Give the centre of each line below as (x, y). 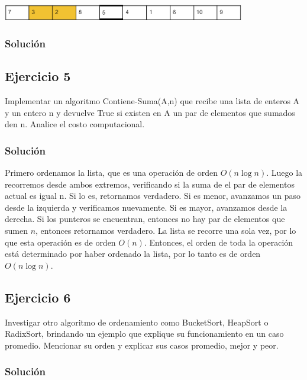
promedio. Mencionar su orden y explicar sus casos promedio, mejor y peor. (142, 345)
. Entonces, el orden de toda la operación (219, 242)
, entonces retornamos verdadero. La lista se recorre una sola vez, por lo (166, 231)
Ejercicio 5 (38, 76)
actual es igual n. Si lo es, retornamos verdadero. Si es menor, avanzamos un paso (153, 196)
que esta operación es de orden (60, 242)
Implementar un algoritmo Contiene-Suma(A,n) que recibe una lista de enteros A (152, 101)
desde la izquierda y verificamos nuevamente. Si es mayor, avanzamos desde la (146, 207)
